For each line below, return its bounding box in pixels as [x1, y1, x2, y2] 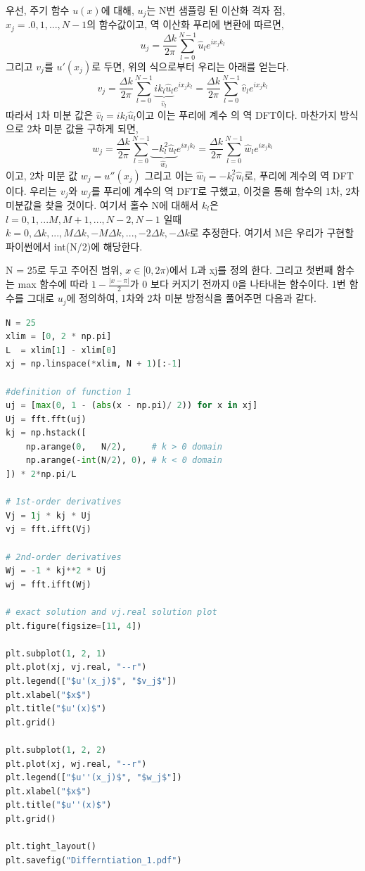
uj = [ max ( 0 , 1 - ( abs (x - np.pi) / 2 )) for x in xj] [6, 400, 258, 411]
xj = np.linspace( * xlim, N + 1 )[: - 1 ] [6, 359, 182, 369]
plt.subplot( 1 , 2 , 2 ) [6, 744, 107, 755]
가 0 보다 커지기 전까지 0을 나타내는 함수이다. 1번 [129, 276, 346, 291]
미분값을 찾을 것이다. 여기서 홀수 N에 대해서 [6, 197, 199, 212]
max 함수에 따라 [18, 276, 89, 291]
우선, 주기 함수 [6, 3, 70, 17]
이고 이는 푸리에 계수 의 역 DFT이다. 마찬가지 [136, 107, 337, 122]
